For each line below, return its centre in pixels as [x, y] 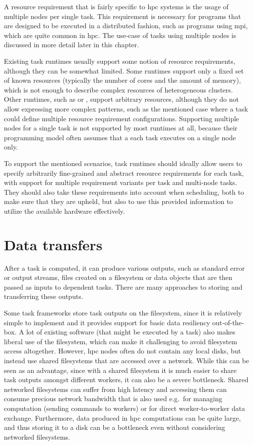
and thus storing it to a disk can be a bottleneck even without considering [115, 427]
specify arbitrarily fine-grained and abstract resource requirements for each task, [124, 173]
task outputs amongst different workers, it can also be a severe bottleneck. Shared [126, 380]
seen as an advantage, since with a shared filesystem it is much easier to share [120, 370]
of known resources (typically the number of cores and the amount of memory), [123, 80]
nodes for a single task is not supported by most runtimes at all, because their [121, 128]
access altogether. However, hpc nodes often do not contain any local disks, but [123, 351]
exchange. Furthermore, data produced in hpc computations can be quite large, [122, 417]
